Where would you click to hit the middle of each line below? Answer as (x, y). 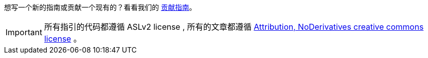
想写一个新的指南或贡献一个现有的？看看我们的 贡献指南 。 (100, 7)
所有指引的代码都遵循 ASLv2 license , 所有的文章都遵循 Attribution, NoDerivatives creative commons (234, 27)
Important (24, 32)
